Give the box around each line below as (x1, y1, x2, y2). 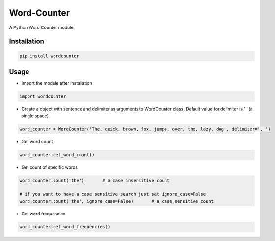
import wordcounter (19, 94, 66, 99)
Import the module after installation (21, 80, 93, 86)
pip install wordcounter (19, 53, 80, 59)
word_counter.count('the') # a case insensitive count (19, 178, 170, 184)
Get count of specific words (21, 164, 78, 170)
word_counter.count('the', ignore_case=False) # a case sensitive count (19, 198, 214, 204)
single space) (21, 113, 49, 119)
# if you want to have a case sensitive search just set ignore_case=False (19, 191, 206, 197)
